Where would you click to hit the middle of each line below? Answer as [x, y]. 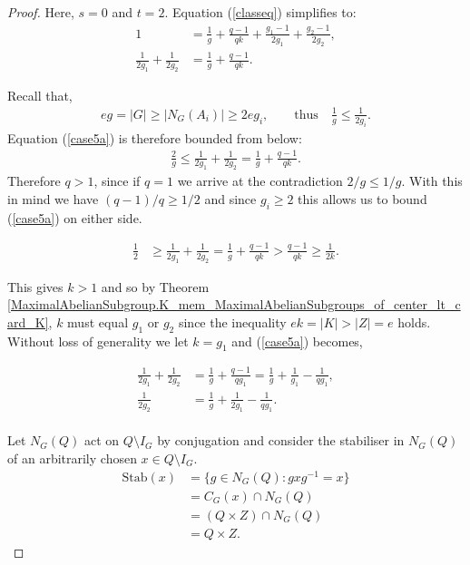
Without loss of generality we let [98, 341]
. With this [432, 181]
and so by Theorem [155, 286]
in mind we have [53, 199]
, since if [117, 181]
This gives [35, 286]
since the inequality [232, 321]
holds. [414, 321]
